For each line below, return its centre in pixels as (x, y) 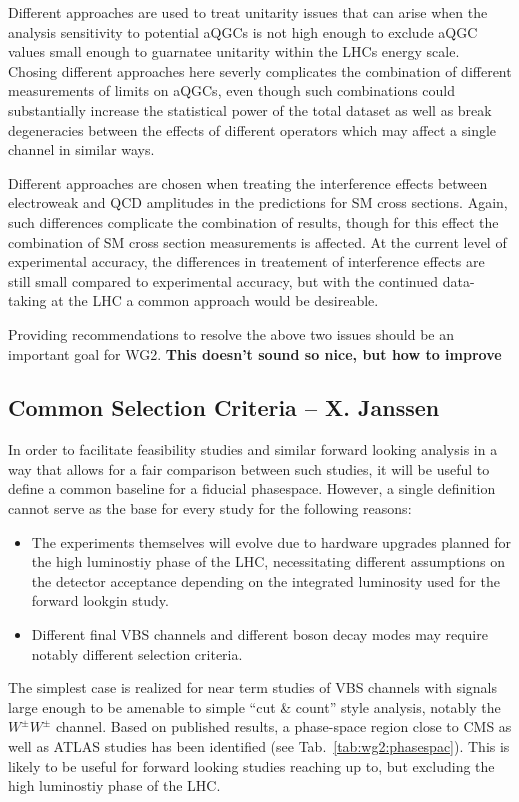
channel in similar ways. (81, 149)
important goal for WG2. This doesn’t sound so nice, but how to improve (255, 353)
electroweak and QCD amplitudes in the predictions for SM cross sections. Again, (258, 202)
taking (27, 300)
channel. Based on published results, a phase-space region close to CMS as (283, 726)
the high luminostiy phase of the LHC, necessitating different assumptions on (268, 561)
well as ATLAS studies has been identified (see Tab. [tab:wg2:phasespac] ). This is (259, 746)
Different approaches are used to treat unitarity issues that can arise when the (248, 12)
